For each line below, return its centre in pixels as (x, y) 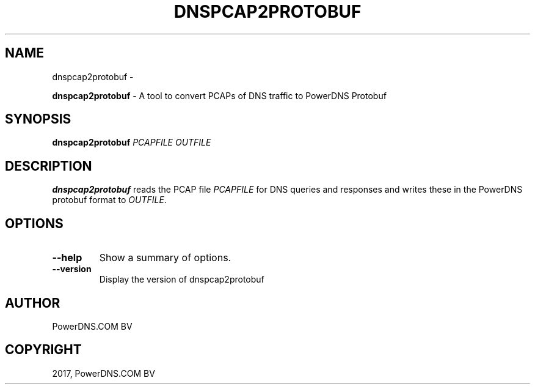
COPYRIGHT (43, 350)
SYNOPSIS (38, 119)
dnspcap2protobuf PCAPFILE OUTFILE (132, 143)
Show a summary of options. (165, 258)
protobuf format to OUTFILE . (109, 200)
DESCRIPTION (49, 166)
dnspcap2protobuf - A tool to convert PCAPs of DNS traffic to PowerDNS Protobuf (219, 95)
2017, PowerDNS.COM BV (104, 373)
